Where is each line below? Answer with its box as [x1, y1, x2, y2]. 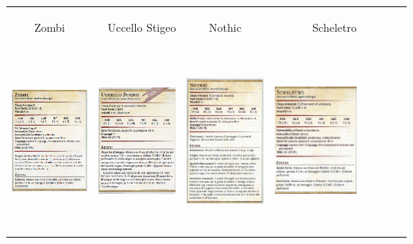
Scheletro [312, 18, 357, 35]
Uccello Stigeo [107, 18, 176, 35]
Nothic [209, 18, 241, 35]
